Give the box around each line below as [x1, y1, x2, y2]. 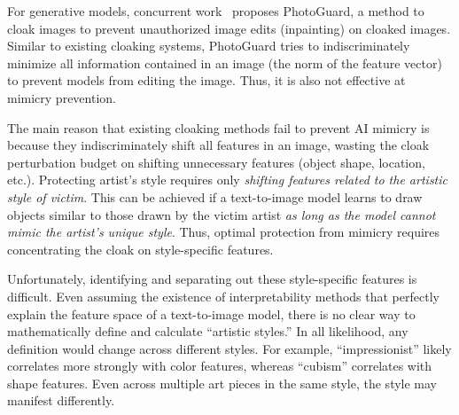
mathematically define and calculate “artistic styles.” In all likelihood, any [7, 322, 408, 341]
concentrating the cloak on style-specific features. [7, 239, 274, 258]
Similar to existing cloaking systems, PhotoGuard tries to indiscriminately [7, 36, 410, 55]
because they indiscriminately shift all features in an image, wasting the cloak [7, 136, 430, 154]
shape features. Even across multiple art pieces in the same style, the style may [7, 373, 438, 392]
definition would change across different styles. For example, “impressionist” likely [7, 339, 452, 357]
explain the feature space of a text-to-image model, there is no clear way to [7, 304, 416, 323]
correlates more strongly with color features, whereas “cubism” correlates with [7, 356, 432, 375]
